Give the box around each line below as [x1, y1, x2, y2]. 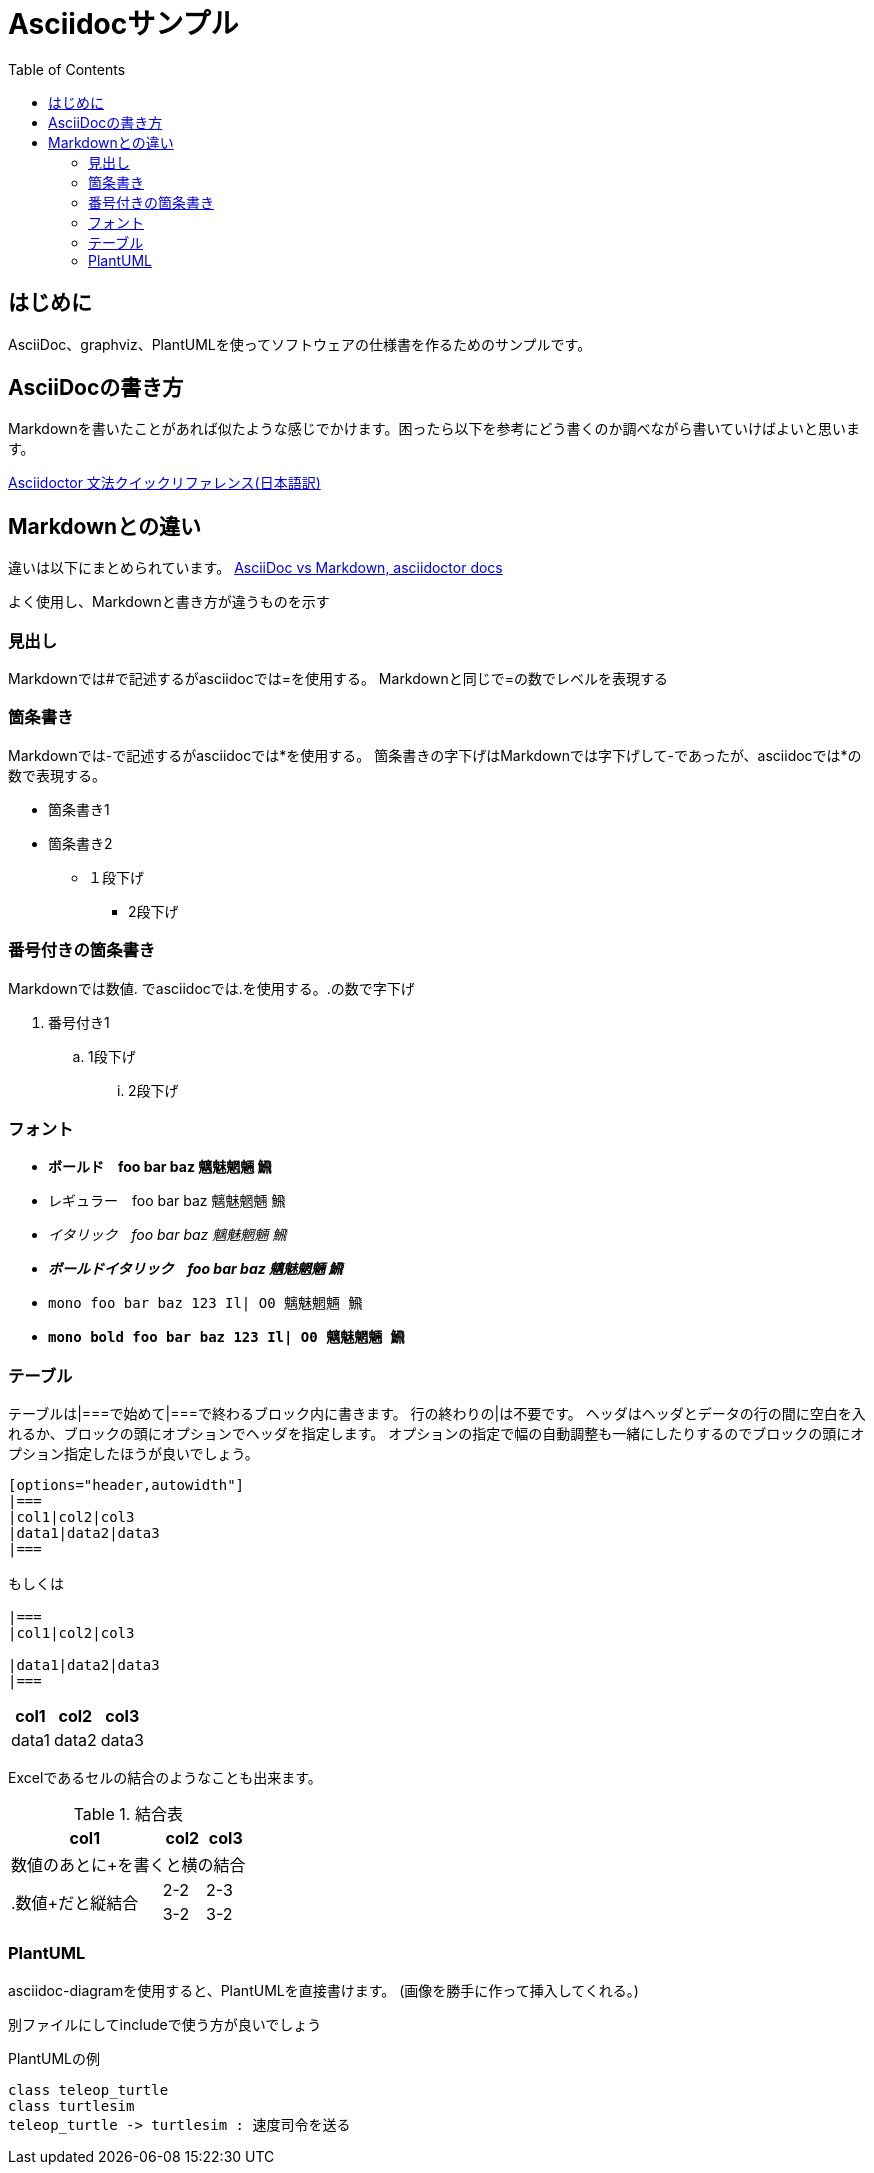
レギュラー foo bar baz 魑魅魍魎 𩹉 [48, 1192, 286, 1210]
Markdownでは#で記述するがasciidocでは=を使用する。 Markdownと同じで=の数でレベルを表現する [8, 670, 668, 688]
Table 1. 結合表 [73, 1804, 183, 1825]
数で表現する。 [8, 766, 106, 784]
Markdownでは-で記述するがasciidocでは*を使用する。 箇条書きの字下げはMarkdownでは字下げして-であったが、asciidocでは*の [8, 746, 862, 764]
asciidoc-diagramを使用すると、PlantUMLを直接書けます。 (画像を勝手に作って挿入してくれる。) [8, 1981, 639, 1999]
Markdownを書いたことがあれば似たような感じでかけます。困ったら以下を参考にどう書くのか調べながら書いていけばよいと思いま [8, 420, 860, 438]
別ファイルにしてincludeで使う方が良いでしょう [8, 2015, 322, 2033]
